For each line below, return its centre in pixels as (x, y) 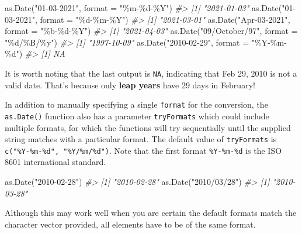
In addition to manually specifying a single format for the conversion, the (136, 104)
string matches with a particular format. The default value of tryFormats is (141, 139)
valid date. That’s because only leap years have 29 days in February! (130, 85)
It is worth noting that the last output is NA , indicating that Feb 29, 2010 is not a (151, 73)
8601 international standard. (55, 162)
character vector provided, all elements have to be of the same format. (130, 224)
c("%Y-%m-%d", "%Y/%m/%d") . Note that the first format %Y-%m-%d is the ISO (143, 150)
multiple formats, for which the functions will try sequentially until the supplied (148, 127)
